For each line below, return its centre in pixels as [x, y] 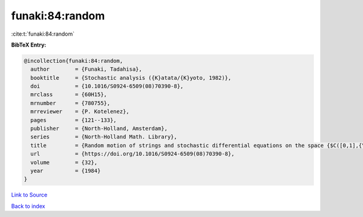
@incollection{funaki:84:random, [74, 61]
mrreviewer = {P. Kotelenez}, [80, 112]
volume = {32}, [64, 162]
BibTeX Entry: [29, 45]
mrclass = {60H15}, [69, 95]
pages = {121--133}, [74, 120]
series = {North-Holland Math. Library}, [104, 137]
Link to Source [29, 195]
